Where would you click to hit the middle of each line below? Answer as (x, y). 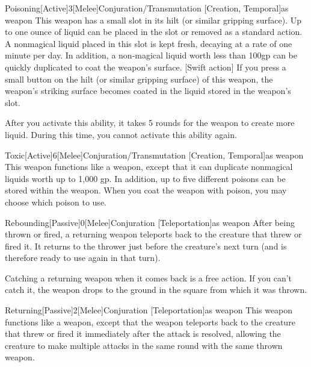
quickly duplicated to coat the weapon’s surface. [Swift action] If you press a (146, 67)
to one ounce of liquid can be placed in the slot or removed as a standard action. (154, 32)
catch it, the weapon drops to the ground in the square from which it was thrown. (156, 290)
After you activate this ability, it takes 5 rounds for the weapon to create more (150, 123)
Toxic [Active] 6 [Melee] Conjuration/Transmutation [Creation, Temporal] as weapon (154, 155)
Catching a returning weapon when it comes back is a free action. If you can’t (149, 278)
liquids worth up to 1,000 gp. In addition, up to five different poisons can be (145, 178)
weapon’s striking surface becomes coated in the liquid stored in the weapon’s (148, 91)
